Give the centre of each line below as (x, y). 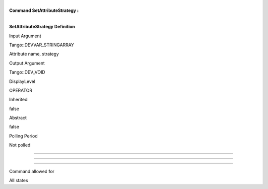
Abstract (18, 118)
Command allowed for (32, 171)
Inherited (18, 100)
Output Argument (27, 63)
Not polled (20, 145)
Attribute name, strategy (34, 54)
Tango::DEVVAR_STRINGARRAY (42, 45)
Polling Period (24, 136)
